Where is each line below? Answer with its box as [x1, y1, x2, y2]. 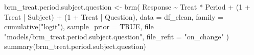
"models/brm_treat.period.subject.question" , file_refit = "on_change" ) [4, 31, 229, 41]
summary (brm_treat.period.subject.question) [4, 41, 146, 51]
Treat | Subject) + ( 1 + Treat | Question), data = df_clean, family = [4, 11, 223, 22]
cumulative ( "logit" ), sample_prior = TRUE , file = [4, 21, 162, 32]
